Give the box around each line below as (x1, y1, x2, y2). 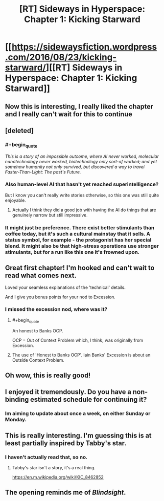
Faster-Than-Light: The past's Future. (5, 169, 81, 174)
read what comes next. (5, 271, 77, 280)
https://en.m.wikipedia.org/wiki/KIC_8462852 (12, 474, 104, 480)
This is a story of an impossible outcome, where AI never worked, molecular (5, 153, 159, 159)
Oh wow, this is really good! (5, 371, 91, 380)
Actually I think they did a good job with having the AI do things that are (12, 207, 157, 213)
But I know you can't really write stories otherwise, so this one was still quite (5, 192, 159, 198)
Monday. (5, 416, 27, 423)
